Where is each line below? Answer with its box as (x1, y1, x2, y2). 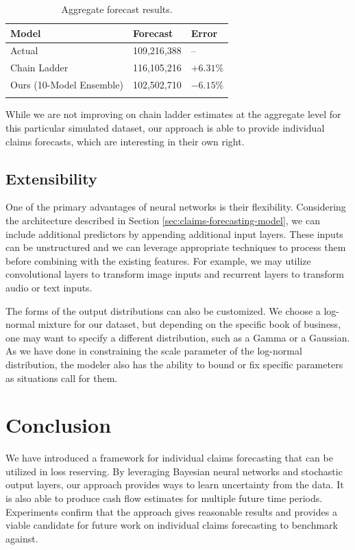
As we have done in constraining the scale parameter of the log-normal (5, 344, 302, 358)
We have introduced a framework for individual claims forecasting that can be (5, 451, 333, 465)
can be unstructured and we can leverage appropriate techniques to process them (5, 240, 346, 254)
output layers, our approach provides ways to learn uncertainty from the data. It (5, 477, 344, 492)
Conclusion (5, 411, 112, 439)
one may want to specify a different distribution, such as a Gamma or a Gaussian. (5, 330, 350, 344)
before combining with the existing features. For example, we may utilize (5, 253, 311, 267)
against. (5, 531, 38, 545)
